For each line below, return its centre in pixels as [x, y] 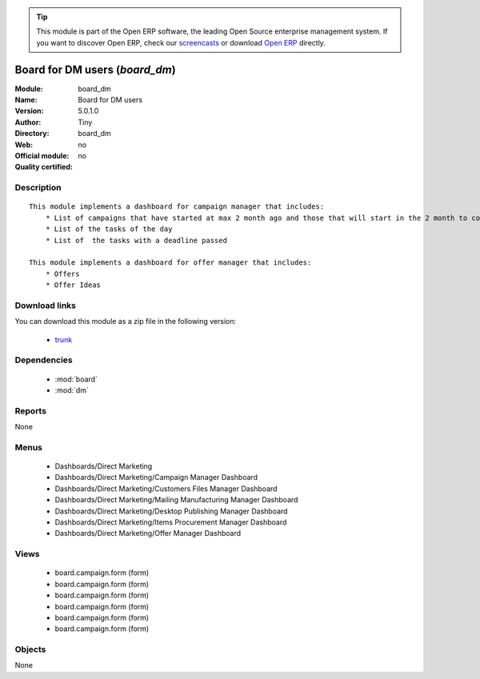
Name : [26, 100]
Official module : [42, 156]
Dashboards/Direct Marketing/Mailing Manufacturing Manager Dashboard [176, 500]
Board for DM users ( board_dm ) [95, 69]
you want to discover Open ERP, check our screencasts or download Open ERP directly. [181, 42]
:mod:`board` [76, 379]
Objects [30, 649]
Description [38, 188]
